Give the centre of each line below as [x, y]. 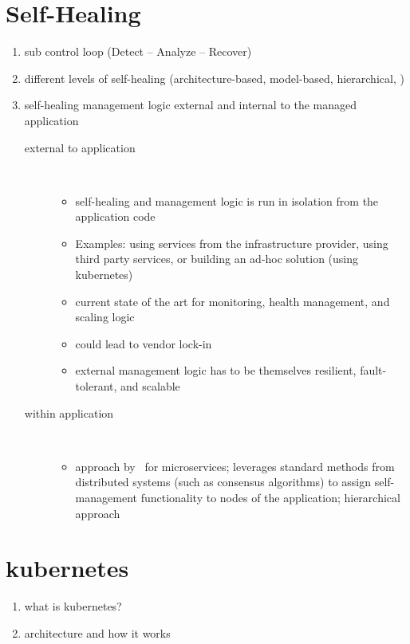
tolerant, [96, 386]
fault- [373, 370]
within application [69, 412]
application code [115, 216]
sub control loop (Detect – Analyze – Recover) [138, 51]
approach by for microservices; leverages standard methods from [235, 466]
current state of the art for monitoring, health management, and [233, 301]
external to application [80, 147]
